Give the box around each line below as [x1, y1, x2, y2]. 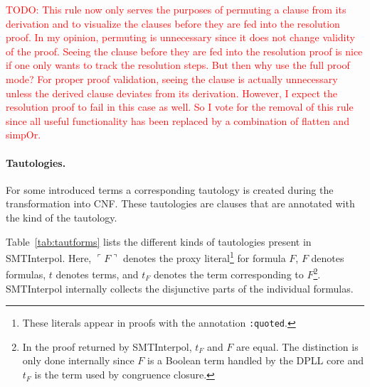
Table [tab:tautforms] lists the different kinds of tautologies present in [6, 234, 312, 249]
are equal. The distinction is [236, 339, 359, 354]
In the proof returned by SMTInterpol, [22, 339, 192, 354]
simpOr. [6, 127, 41, 142]
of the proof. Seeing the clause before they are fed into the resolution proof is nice [6, 43, 363, 58]
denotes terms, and [55, 267, 139, 282]
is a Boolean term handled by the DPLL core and [147, 353, 364, 368]
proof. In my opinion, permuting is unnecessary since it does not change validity [6, 30, 355, 45]
